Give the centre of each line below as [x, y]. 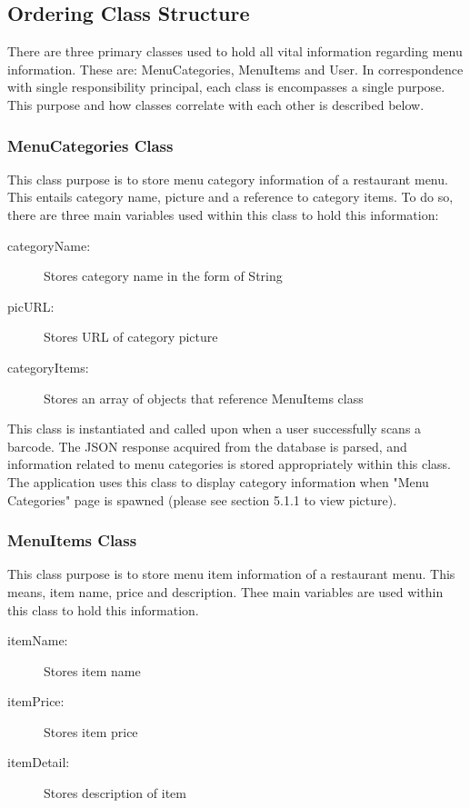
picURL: [31, 306]
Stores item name [92, 670]
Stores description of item [115, 793]
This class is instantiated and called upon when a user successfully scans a [215, 429]
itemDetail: [39, 762]
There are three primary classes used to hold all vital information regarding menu [235, 51]
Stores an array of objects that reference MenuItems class [204, 398]
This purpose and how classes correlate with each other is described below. [216, 104]
